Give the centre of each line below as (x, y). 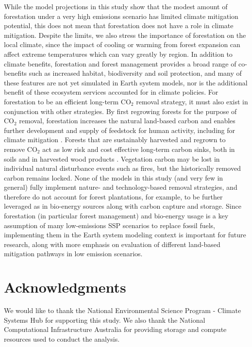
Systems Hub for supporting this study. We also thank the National (105, 320)
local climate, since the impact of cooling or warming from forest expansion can (122, 44)
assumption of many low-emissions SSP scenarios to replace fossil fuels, (110, 225)
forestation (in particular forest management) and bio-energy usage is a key (116, 216)
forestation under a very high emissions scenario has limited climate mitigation (121, 16)
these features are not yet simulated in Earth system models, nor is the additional (126, 82)
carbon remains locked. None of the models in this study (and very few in (114, 177)
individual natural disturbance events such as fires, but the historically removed (122, 168)
